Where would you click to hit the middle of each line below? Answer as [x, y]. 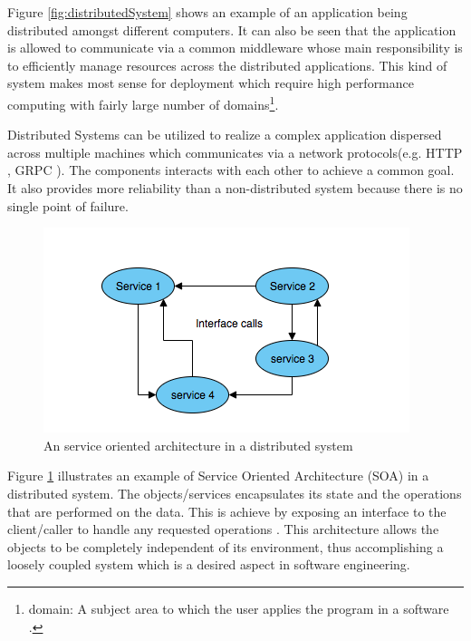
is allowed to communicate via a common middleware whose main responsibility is [235, 48]
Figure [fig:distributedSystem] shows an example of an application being [207, 12]
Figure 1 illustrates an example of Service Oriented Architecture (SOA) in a [218, 476]
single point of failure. [68, 205]
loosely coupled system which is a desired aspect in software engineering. [209, 564]
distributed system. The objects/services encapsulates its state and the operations [235, 493]
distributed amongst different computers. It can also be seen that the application [232, 29]
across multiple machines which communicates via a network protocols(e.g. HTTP [235, 152]
